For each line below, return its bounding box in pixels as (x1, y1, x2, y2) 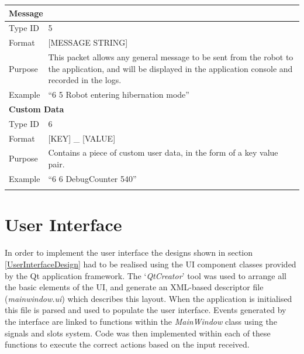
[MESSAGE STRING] (48, 36, 128, 49)
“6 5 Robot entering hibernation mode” (48, 88, 189, 101)
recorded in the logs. (48, 74, 122, 86)
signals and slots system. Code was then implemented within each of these (5, 326, 271, 339)
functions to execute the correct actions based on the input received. (5, 338, 250, 350)
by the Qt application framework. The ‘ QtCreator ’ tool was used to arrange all (5, 269, 286, 281)
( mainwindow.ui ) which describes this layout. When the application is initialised (5, 292, 292, 304)
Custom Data (9, 102, 64, 115)
